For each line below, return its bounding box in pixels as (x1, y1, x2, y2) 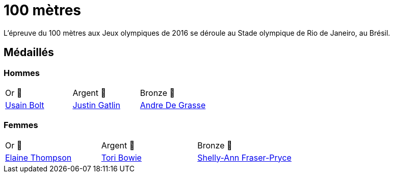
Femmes (4, 120, 38, 131)
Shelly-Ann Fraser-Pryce (197, 152, 292, 163)
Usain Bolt (5, 99, 44, 110)
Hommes (4, 67, 40, 78)
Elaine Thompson (5, 152, 72, 163)
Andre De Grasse (140, 99, 206, 110)
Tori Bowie (101, 152, 142, 163)
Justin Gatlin (72, 99, 120, 110)
